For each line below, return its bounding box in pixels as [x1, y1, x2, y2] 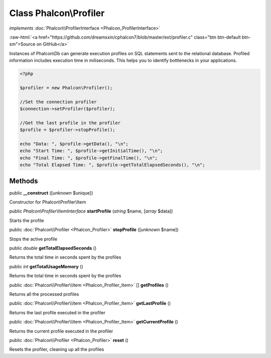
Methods [9, 176, 38, 185]
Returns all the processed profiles [9, 291, 79, 297]
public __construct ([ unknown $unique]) [9, 190, 93, 196]
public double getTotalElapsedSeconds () [9, 245, 97, 251]
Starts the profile [9, 217, 44, 223]
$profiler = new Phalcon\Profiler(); [20, 85, 113, 90]
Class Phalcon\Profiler [9, 8, 105, 19]
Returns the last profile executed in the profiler [9, 309, 105, 315]
